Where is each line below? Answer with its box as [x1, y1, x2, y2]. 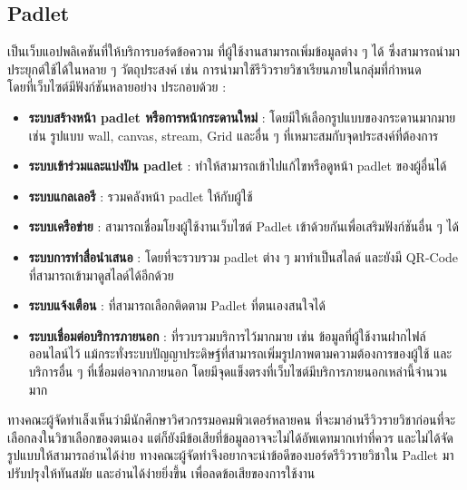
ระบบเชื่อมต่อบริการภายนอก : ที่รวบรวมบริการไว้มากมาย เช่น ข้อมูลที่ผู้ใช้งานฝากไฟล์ [28, 326, 426, 345]
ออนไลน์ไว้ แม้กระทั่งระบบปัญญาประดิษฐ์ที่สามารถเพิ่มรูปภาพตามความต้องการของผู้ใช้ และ [28, 344, 452, 363]
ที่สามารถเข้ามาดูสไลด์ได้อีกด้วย [28, 265, 174, 284]
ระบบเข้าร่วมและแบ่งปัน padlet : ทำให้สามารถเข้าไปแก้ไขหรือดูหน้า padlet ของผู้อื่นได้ [28, 156, 447, 175]
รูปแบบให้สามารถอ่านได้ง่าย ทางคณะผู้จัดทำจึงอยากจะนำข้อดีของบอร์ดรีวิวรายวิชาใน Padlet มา [7, 446, 454, 465]
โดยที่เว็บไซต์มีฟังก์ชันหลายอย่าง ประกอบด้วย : [7, 77, 227, 96]
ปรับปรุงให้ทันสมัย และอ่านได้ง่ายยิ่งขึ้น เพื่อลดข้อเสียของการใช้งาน [7, 463, 316, 482]
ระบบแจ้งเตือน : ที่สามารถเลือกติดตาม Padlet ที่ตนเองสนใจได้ [28, 296, 326, 315]
